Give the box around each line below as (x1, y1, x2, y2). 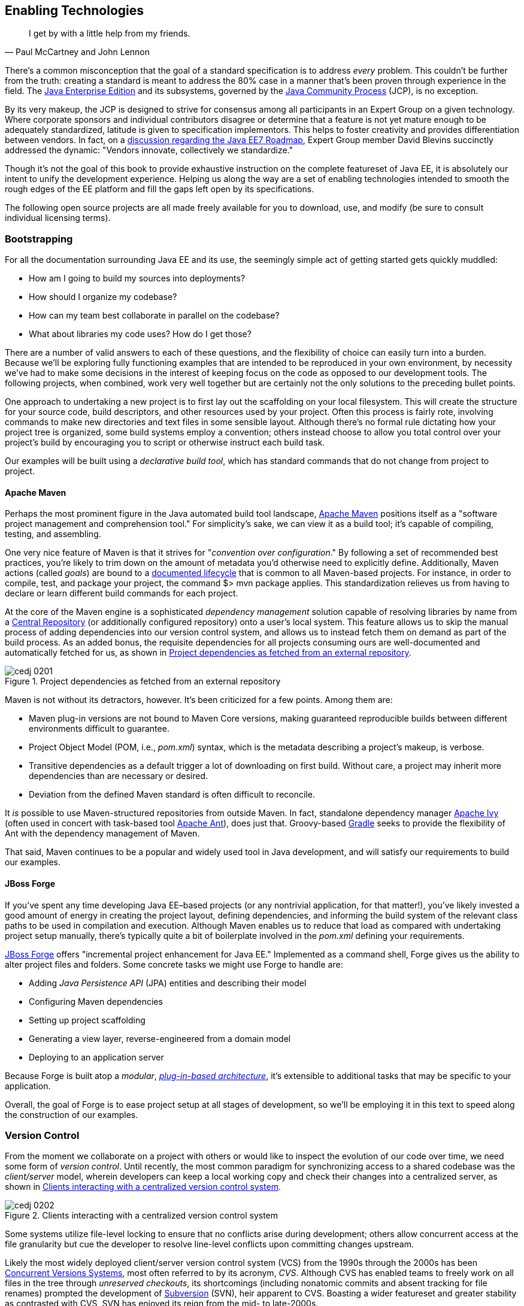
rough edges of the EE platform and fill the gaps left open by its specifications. (5, 184, 314, 195)
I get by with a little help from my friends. (29, 28, 190, 39)
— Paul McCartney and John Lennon (5, 47, 150, 57)
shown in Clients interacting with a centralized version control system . (5, 1181, 281, 1192)
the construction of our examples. (5, 1109, 138, 1120)
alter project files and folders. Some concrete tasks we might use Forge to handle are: (5, 959, 343, 969)
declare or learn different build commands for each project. (5, 588, 238, 599)
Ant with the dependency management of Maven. (5, 828, 200, 839)
